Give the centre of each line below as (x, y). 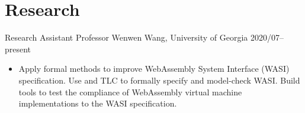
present (18, 49)
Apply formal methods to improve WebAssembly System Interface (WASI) (154, 69)
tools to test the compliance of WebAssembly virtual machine (130, 92)
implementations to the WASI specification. (98, 103)
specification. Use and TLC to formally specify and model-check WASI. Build (159, 80)
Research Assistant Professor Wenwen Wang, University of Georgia (126, 37)
